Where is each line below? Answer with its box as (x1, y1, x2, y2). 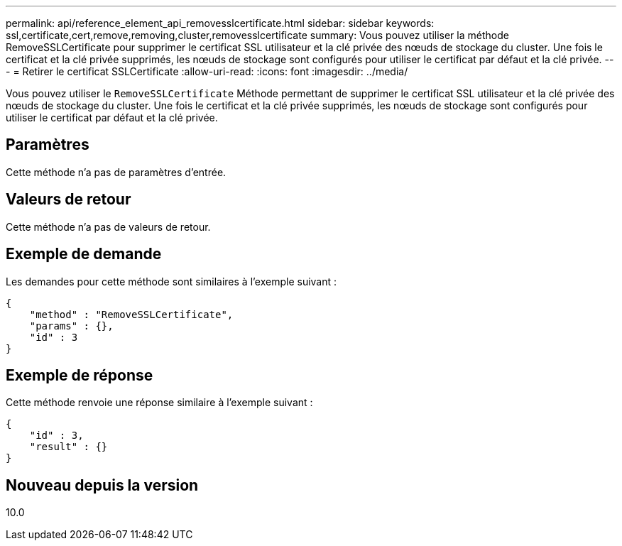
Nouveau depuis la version (6, 476, 199, 494)
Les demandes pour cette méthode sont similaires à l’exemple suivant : (6, 275, 337, 288)
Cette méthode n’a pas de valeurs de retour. (6, 220, 211, 233)
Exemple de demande (6, 245, 162, 263)
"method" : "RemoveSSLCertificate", (29, 308, 234, 320)
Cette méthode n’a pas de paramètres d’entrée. (6, 165, 227, 178)
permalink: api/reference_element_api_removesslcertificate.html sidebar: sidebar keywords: (6, 17, 435, 29)
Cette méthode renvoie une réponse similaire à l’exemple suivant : (6, 396, 313, 409)
